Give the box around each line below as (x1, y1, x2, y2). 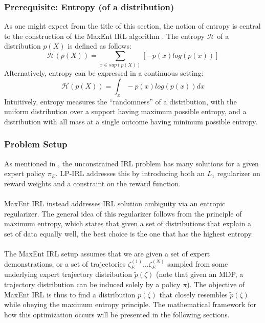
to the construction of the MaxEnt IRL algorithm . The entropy (4, 30, 205, 41)
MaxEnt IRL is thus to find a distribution (4, 289, 136, 299)
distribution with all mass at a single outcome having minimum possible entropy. (4, 116, 258, 126)
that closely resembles (159, 289, 228, 299)
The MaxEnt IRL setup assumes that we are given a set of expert (4, 248, 210, 259)
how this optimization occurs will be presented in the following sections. (4, 309, 230, 319)
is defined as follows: (68, 40, 131, 51)
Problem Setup (4, 138, 68, 150)
